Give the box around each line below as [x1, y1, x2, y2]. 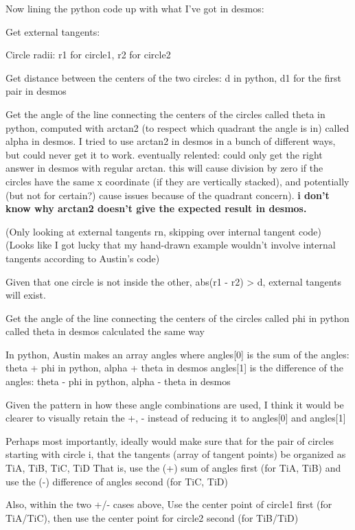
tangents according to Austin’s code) [5, 251, 160, 265]
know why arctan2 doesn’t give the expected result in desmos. [5, 201, 307, 216]
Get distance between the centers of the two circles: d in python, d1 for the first [5, 70, 341, 84]
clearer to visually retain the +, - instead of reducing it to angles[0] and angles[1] [5, 411, 346, 425]
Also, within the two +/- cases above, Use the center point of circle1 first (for [5, 497, 332, 511]
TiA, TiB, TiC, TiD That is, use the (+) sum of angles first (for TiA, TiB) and [5, 461, 341, 475]
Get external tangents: [5, 24, 100, 38]
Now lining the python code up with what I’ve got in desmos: [5, 1, 264, 15]
